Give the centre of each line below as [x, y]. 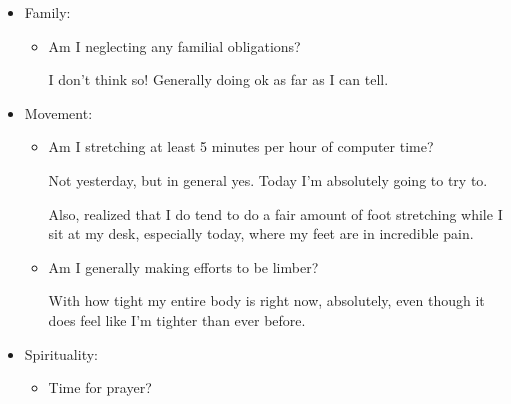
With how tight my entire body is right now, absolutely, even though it [266, 300]
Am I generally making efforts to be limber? [183, 266]
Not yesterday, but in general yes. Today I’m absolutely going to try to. [268, 179]
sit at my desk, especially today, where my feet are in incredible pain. [261, 233]
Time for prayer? [100, 387]
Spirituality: [61, 353]
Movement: [58, 112]
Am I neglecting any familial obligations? [174, 45]
